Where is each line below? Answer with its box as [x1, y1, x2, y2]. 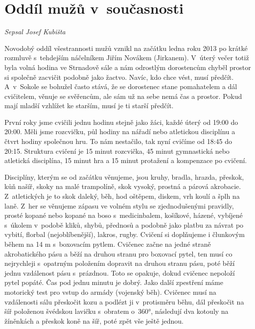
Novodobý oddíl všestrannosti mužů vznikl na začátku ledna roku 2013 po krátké [4, 43, 248, 53]
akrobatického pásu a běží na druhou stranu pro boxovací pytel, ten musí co [4, 248, 232, 258]
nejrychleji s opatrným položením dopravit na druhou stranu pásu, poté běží [4, 258, 235, 268]
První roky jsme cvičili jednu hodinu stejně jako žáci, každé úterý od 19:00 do [4, 117, 238, 127]
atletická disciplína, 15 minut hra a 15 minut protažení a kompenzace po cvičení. [4, 155, 247, 165]
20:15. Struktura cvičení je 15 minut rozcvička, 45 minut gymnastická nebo [4, 145, 230, 156]
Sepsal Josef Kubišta [4, 26, 66, 37]
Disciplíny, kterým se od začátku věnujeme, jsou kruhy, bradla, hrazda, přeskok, [4, 171, 244, 182]
